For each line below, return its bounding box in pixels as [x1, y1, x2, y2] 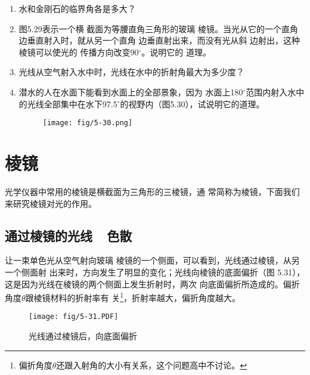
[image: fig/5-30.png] [42, 119, 133, 128]
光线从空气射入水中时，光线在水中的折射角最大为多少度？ [18, 66, 244, 78]
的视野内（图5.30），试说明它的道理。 [120, 97, 265, 110]
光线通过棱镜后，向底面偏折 [29, 330, 137, 342]
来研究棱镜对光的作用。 [5, 197, 97, 209]
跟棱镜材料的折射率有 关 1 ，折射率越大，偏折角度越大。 [25, 290, 241, 303]
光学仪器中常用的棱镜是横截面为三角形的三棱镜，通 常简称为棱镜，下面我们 [5, 185, 300, 197]
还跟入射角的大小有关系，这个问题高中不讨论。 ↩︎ [56, 358, 247, 371]
